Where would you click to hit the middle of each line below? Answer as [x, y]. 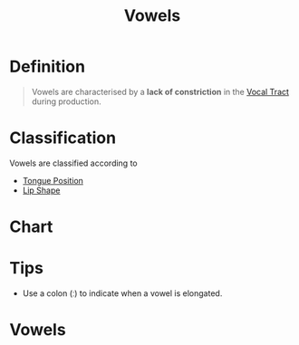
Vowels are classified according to [73, 163]
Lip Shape [41, 190]
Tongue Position [53, 180]
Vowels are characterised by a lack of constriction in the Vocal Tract [160, 91]
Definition [48, 67]
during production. [66, 101]
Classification [63, 138]
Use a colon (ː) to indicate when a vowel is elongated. [122, 293]
